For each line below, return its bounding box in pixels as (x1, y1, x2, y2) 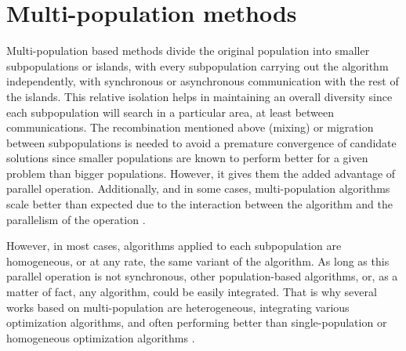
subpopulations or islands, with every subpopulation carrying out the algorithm (6, 57, 389, 74)
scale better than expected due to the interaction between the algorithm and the (6, 196, 393, 212)
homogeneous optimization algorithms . (6, 329, 195, 346)
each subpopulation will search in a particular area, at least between (6, 103, 335, 120)
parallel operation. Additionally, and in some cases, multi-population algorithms (6, 180, 390, 197)
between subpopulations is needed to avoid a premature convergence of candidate (6, 134, 397, 150)
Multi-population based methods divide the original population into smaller (6, 42, 370, 59)
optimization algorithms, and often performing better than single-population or (6, 314, 387, 331)
